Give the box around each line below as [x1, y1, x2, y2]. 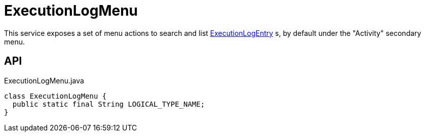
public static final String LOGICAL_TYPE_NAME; [12, 100, 205, 108]
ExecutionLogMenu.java [4, 76, 84, 85]
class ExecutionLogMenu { [4, 92, 107, 100]
